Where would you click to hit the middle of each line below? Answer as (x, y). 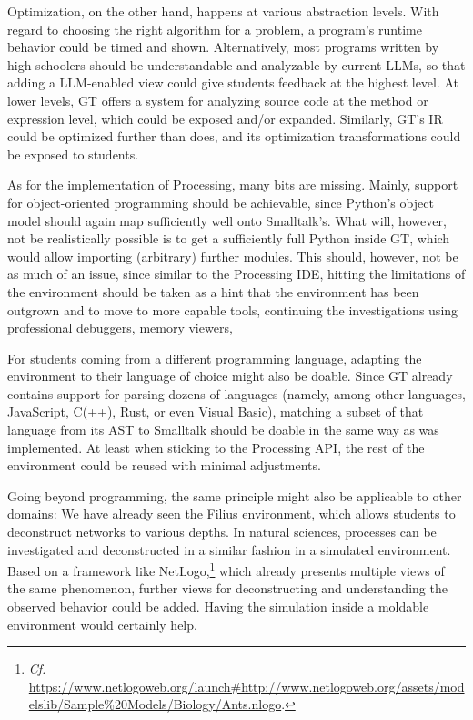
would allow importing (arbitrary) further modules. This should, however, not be (233, 256)
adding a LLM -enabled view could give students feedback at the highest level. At (233, 82)
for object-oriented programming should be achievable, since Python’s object (221, 202)
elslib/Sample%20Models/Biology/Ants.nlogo (155, 704)
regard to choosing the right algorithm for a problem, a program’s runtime (215, 29)
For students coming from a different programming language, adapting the (215, 358)
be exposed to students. (73, 154)
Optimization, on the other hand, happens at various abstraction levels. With (223, 11)
